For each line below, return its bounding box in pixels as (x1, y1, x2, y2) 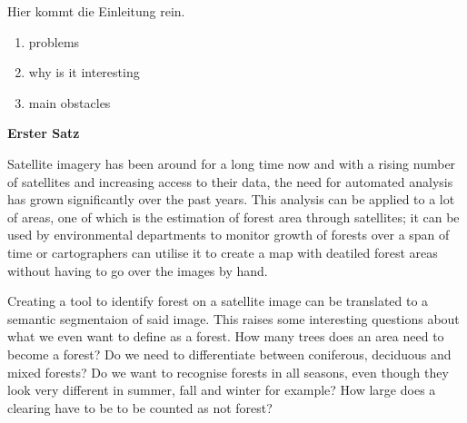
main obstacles (28, 93, 111, 112)
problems (28, 32, 80, 51)
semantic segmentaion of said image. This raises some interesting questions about (7, 309, 460, 328)
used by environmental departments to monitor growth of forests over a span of (7, 225, 450, 244)
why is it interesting (28, 63, 140, 82)
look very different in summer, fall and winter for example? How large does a (7, 380, 436, 399)
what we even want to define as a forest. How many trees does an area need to (7, 327, 444, 346)
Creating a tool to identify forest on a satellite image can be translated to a (7, 291, 429, 310)
